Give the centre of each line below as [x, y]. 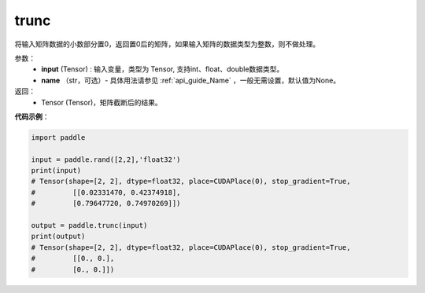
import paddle [58, 137]
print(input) [56, 170]
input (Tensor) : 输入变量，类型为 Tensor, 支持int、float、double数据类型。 [163, 69]
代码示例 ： [32, 116]
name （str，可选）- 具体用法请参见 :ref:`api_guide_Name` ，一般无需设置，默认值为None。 [191, 80]
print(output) [58, 236]
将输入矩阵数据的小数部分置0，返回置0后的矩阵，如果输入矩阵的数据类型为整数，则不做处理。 [167, 44]
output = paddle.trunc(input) [89, 225]
